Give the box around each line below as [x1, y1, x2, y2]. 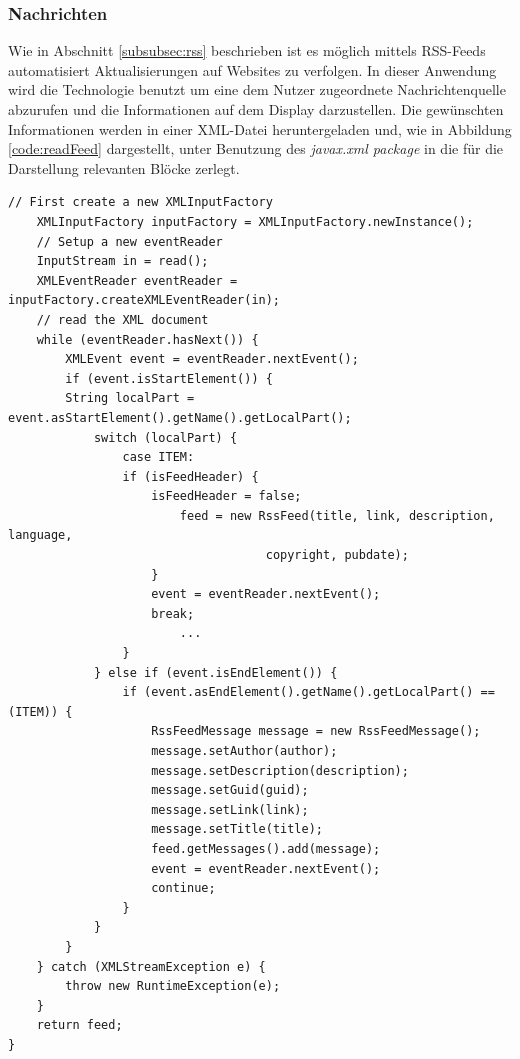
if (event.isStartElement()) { [65, 371, 273, 386]
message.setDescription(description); [151, 763, 409, 778]
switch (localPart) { [93, 430, 238, 445]
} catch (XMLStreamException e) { [36, 959, 266, 974]
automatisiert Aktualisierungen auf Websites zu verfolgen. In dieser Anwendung [8, 59, 497, 80]
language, [8, 528, 73, 543]
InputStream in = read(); [36, 254, 209, 269]
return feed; [36, 1018, 123, 1033]
